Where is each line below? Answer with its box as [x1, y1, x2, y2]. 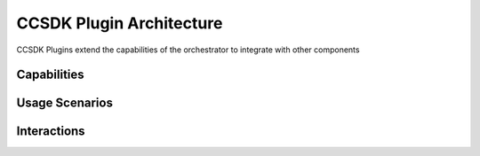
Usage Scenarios [16, 96, 113, 111]
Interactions [16, 124, 85, 139]
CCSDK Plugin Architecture [16, 13, 223, 33]
